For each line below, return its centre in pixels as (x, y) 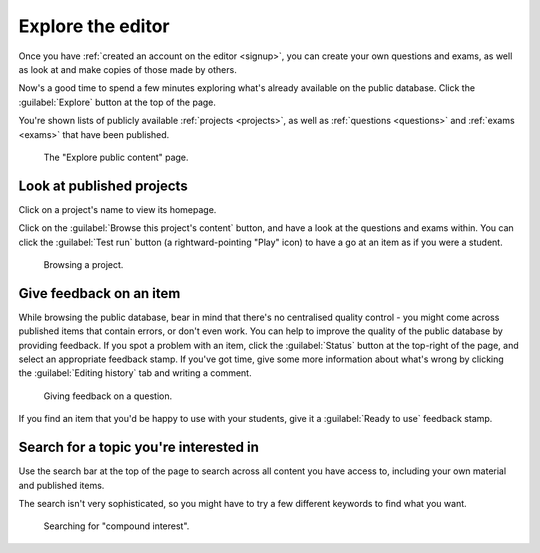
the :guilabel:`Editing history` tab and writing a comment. (135, 373)
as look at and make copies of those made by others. (127, 69)
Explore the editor (94, 26)
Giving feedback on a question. (108, 396)
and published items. (61, 485)
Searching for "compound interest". (116, 526)
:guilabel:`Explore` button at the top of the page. (117, 102)
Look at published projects (103, 185)
